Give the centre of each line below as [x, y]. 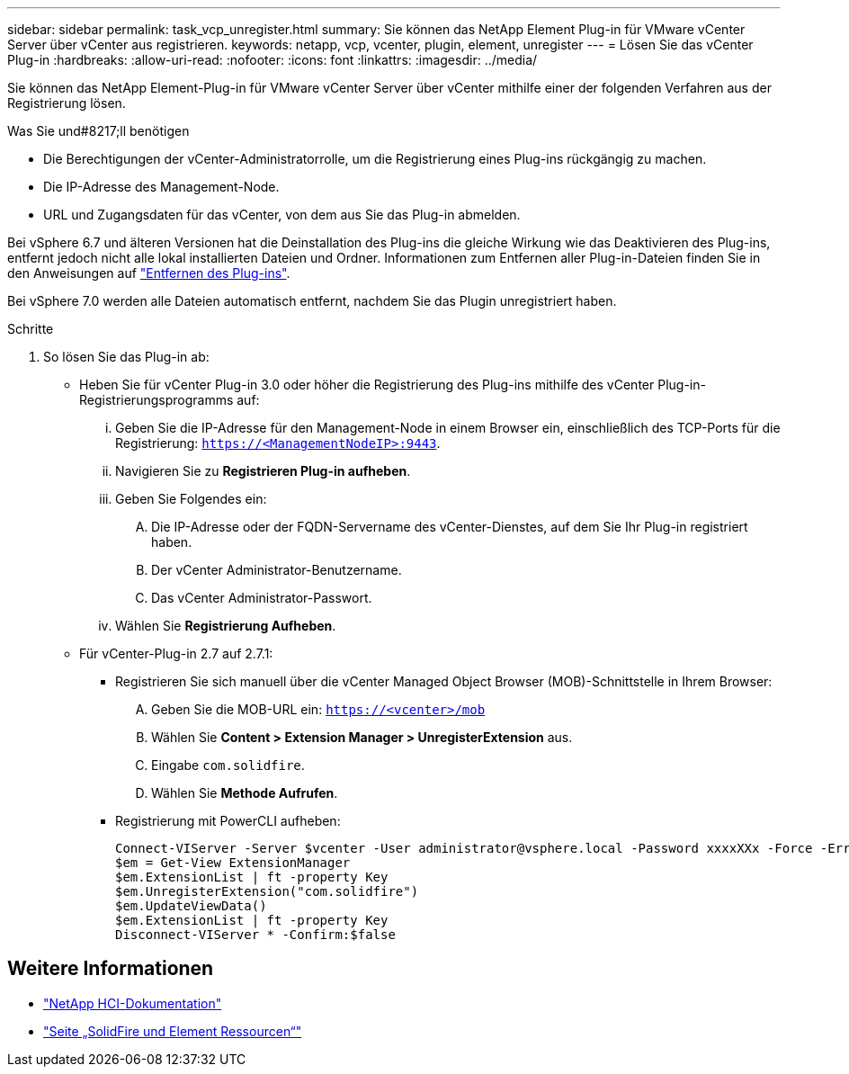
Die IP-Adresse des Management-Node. [161, 187]
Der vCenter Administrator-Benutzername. [277, 570]
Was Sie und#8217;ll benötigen [98, 131]
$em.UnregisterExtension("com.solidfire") [267, 891]
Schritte [31, 329]
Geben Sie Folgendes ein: [191, 499]
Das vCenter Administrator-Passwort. [262, 598]
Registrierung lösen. [67, 103]
